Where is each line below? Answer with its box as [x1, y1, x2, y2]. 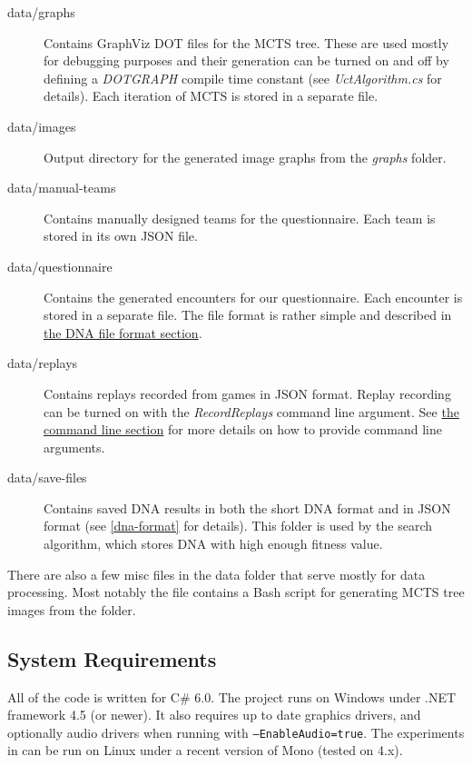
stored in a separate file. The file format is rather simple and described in [44, 305, 452, 324]
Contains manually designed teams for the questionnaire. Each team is [44, 208, 436, 227]
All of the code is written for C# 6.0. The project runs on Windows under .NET [7, 687, 457, 706]
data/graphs [7, 3, 75, 21]
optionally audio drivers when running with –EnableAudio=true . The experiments [7, 722, 465, 741]
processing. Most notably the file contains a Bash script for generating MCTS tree [7, 582, 465, 602]
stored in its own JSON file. [44, 226, 198, 245]
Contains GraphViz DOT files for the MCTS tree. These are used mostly [44, 33, 449, 52]
